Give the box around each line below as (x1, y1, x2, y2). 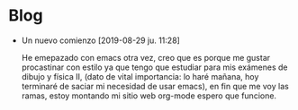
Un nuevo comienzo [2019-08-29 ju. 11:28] (21, 35, 181, 46)
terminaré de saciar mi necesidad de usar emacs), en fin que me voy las (21, 80, 289, 91)
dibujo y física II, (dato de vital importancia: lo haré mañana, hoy (21, 71, 259, 81)
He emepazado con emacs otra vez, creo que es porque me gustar (21, 52, 271, 63)
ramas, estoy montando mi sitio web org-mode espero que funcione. (21, 90, 276, 101)
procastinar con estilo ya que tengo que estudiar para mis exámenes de (21, 62, 288, 72)
